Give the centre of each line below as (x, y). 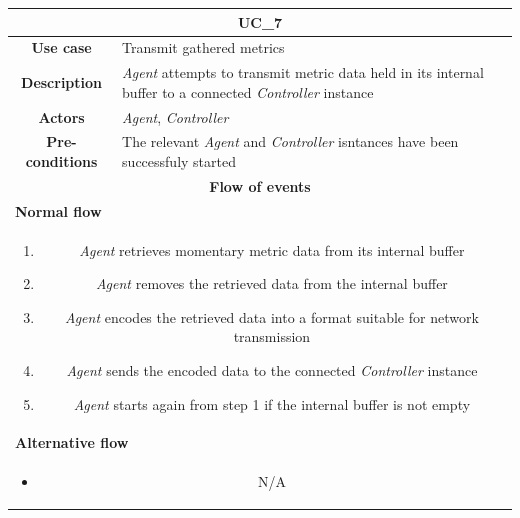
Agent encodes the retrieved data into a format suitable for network (271, 316)
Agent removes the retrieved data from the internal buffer (271, 283)
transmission (272, 336)
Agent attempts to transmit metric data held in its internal (303, 72)
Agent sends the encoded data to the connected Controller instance (272, 369)
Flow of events (260, 185)
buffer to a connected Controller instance (248, 91)
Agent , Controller (175, 116)
